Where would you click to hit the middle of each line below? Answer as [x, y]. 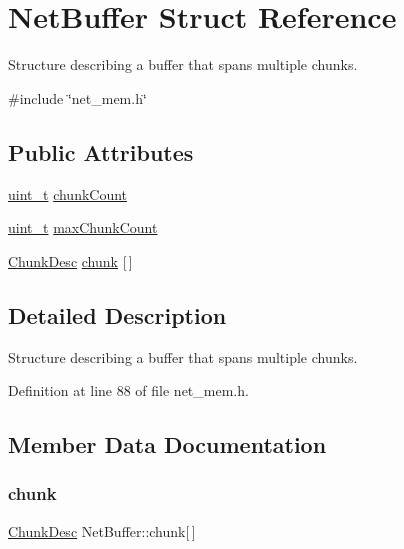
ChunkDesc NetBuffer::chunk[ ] [102, 530]
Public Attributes [101, 151]
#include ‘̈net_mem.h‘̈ [77, 97]
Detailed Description [117, 314]
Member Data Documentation [167, 444]
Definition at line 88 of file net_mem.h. [128, 390]
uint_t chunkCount [68, 193]
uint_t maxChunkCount [83, 227]
